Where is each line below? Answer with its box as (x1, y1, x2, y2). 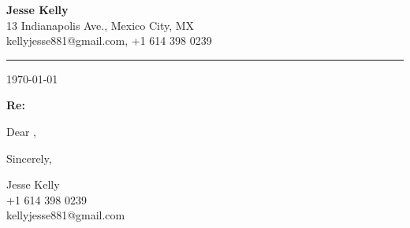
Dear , (6, 123, 36, 139)
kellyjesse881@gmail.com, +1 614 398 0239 (6, 32, 212, 49)
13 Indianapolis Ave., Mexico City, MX (6, 17, 195, 33)
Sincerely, (6, 149, 52, 166)
